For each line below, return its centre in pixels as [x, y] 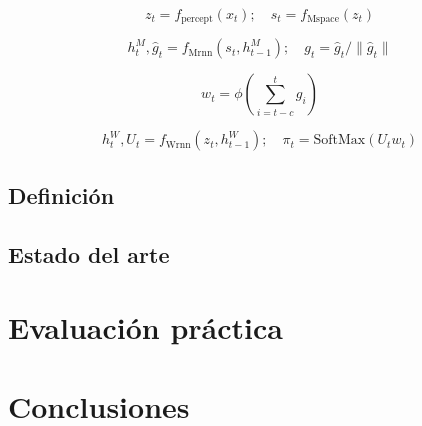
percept [197, 19]
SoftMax [339, 140]
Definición [61, 194]
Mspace [323, 19]
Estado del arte [89, 253]
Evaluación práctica [145, 327]
